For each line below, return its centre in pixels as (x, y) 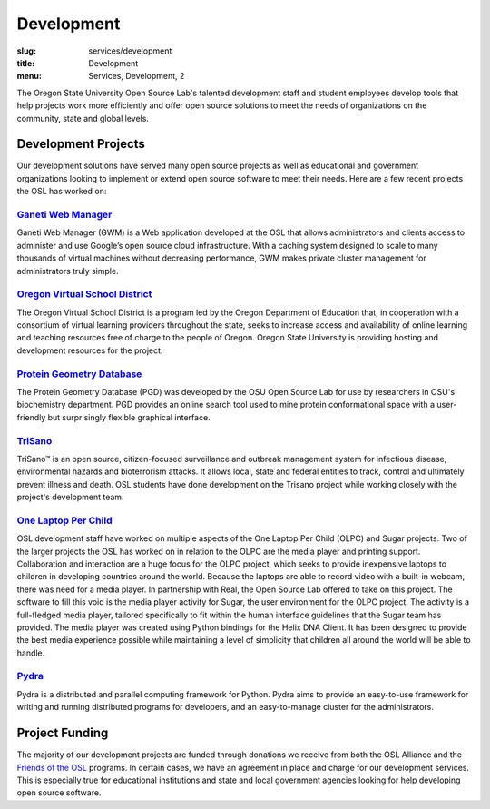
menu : (29, 76)
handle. (31, 653)
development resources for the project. (90, 350)
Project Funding (63, 733)
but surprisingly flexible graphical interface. (129, 417)
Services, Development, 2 (137, 76)
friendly (31, 417)
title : (26, 63)
